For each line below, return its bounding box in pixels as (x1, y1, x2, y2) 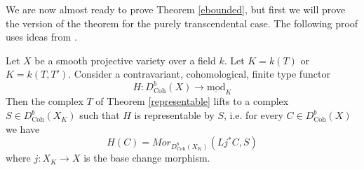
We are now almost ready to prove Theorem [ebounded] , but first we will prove (6, 2, 346, 16)
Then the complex (6, 94, 83, 108)
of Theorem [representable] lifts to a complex (95, 94, 289, 108)
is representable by (134, 108, 215, 122)
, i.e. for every (223, 108, 283, 122)
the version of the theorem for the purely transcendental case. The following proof (6, 15, 358, 30)
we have (6, 121, 40, 136)
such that (79, 108, 120, 122)
